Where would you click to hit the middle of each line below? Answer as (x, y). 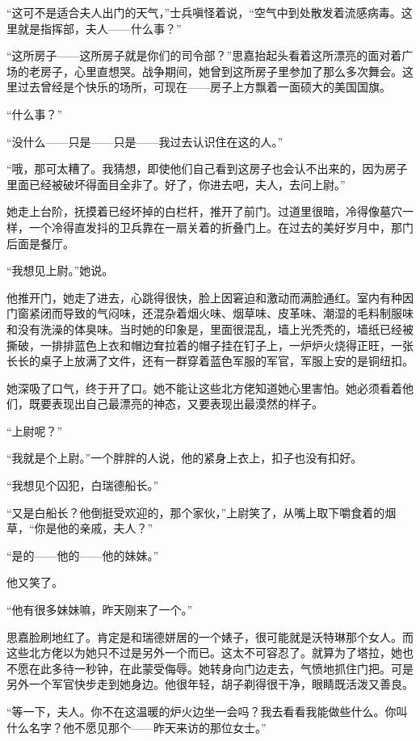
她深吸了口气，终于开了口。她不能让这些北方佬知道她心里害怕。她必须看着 (204, 387)
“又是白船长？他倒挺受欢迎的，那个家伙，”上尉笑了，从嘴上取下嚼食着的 (196, 512)
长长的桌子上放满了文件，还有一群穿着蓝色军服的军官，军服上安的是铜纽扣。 (210, 361)
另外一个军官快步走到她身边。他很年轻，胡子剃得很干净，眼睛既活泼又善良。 (210, 684)
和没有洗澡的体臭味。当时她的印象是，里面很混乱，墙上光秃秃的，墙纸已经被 (210, 328)
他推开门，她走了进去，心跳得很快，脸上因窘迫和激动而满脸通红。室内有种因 (210, 297)
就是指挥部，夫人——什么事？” (99, 28)
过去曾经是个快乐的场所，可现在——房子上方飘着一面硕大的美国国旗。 (204, 87)
